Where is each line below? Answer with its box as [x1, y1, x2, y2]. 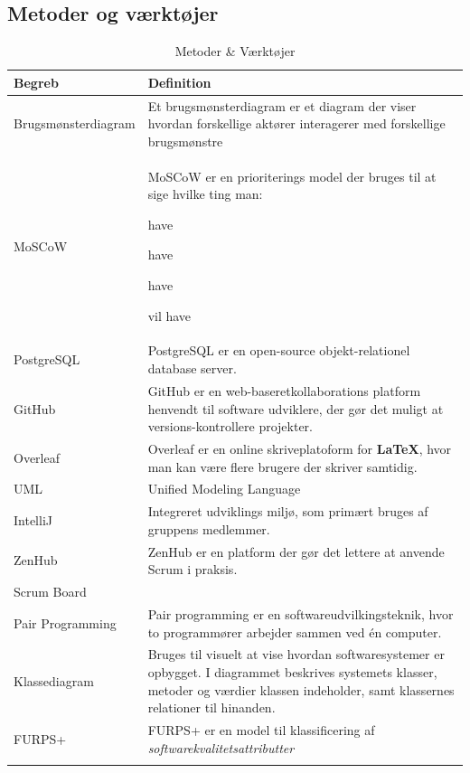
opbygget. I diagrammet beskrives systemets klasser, [147, 662, 437, 681]
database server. [147, 359, 237, 378]
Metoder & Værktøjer [174, 42, 296, 61]
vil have [147, 306, 192, 325]
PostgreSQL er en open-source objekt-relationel [147, 341, 410, 360]
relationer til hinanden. [147, 698, 276, 717]
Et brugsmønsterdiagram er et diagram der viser [147, 96, 417, 115]
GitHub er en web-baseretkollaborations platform [147, 381, 421, 400]
